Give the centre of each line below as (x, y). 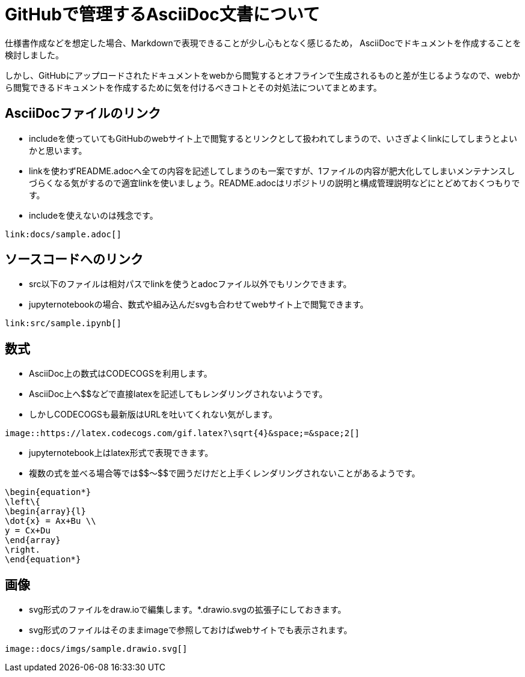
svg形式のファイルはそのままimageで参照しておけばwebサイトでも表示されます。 (191, 630)
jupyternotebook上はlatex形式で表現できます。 (121, 453)
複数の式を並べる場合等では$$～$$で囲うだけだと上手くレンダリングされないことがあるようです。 (225, 473)
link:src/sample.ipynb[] (63, 323)
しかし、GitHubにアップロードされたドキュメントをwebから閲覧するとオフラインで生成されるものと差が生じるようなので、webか (262, 75)
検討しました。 (34, 55)
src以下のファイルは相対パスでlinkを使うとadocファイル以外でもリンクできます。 (190, 284)
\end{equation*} (43, 560)
